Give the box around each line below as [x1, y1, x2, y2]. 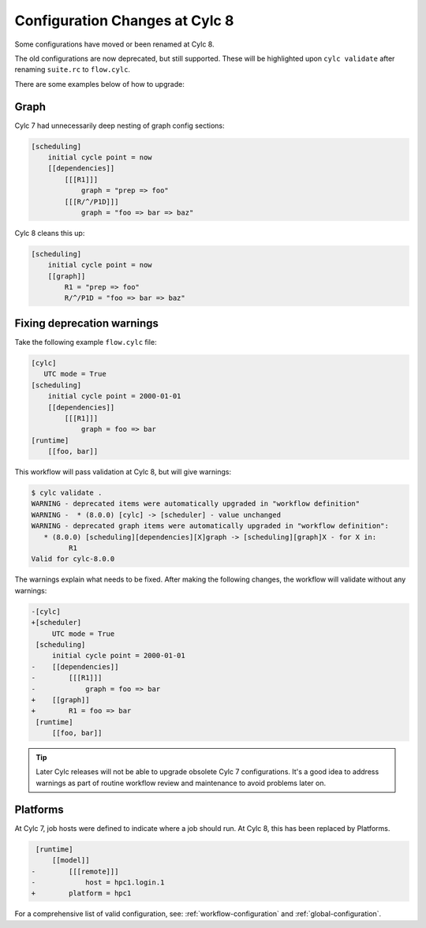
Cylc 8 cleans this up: [14, 228, 85, 238]
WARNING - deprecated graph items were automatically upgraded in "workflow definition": [31, 522, 390, 530]
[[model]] [51, 856, 90, 865]
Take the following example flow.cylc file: [14, 337, 157, 346]
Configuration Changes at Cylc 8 [14, 12, 234, 29]
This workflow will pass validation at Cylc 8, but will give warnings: [14, 467, 232, 477]
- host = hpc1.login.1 [31, 877, 165, 887]
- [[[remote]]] [31, 866, 119, 876]
